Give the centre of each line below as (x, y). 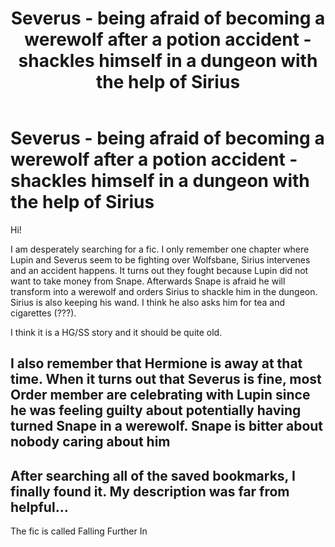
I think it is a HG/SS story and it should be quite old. (116, 332)
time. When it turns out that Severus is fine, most (166, 379)
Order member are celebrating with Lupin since (160, 395)
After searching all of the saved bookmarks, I (153, 475)
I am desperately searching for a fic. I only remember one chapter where (160, 249)
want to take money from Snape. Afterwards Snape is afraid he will (148, 281)
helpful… (39, 507)
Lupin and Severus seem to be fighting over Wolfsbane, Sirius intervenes (160, 259)
